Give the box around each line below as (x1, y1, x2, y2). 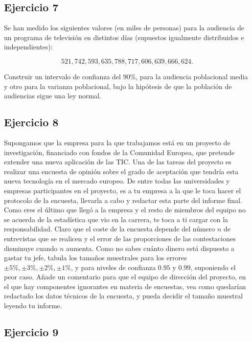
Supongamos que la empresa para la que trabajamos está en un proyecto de (4, 137, 230, 147)
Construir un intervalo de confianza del (4, 71, 121, 81)
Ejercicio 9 (4, 324, 59, 340)
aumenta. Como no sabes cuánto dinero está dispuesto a (66, 243, 234, 253)
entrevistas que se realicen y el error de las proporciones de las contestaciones (4, 233, 236, 243)
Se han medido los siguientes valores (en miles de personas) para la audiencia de (4, 23, 245, 33)
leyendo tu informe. (4, 300, 62, 311)
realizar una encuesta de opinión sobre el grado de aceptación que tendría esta (4, 166, 239, 176)
